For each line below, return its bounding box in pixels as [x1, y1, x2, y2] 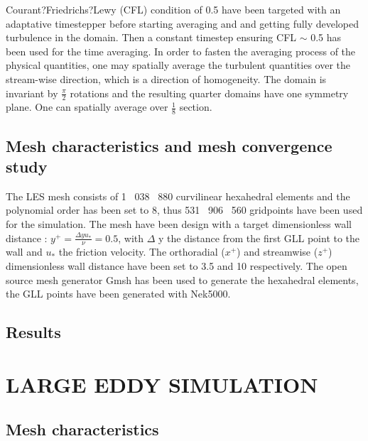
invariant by [6, 85, 58, 100]
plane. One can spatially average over [6, 99, 168, 114]
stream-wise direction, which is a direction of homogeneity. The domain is [6, 71, 327, 86]
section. [179, 99, 212, 114]
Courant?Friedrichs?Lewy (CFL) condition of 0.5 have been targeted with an [6, 2, 341, 16]
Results [6, 321, 61, 343]
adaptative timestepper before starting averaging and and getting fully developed [6, 16, 359, 31]
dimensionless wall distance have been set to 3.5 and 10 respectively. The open [6, 258, 347, 273]
